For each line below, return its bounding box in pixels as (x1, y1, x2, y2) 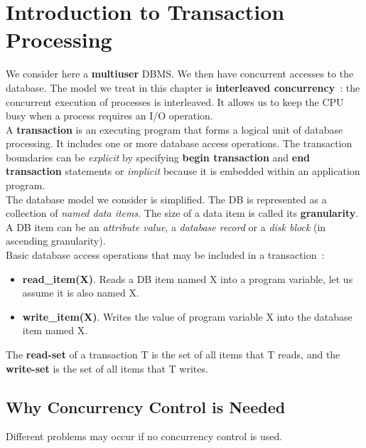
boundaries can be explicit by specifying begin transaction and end (6, 149, 311, 164)
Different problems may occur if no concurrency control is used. (6, 429, 283, 444)
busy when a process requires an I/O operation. (6, 108, 213, 123)
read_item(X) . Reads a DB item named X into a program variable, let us (22, 271, 353, 286)
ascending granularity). (6, 233, 106, 248)
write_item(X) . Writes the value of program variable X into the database (22, 309, 352, 324)
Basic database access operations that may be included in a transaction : (6, 247, 325, 262)
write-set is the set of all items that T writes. (6, 361, 208, 375)
